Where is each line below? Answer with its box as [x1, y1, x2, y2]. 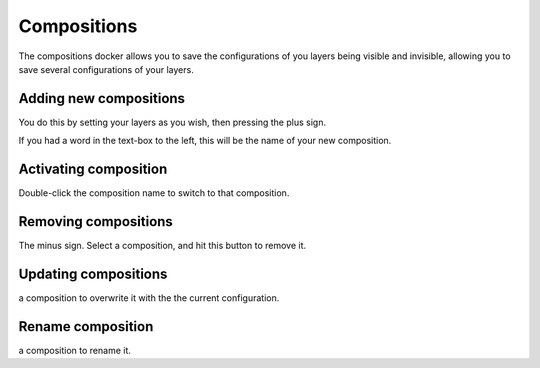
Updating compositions [18, 265, 168, 282]
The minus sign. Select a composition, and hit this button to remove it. [18, 240, 307, 252]
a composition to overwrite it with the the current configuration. [18, 291, 280, 304]
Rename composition [18, 318, 154, 335]
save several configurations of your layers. [18, 63, 194, 75]
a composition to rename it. [18, 344, 132, 356]
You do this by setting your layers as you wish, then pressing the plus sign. [18, 116, 327, 128]
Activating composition [18, 161, 168, 178]
